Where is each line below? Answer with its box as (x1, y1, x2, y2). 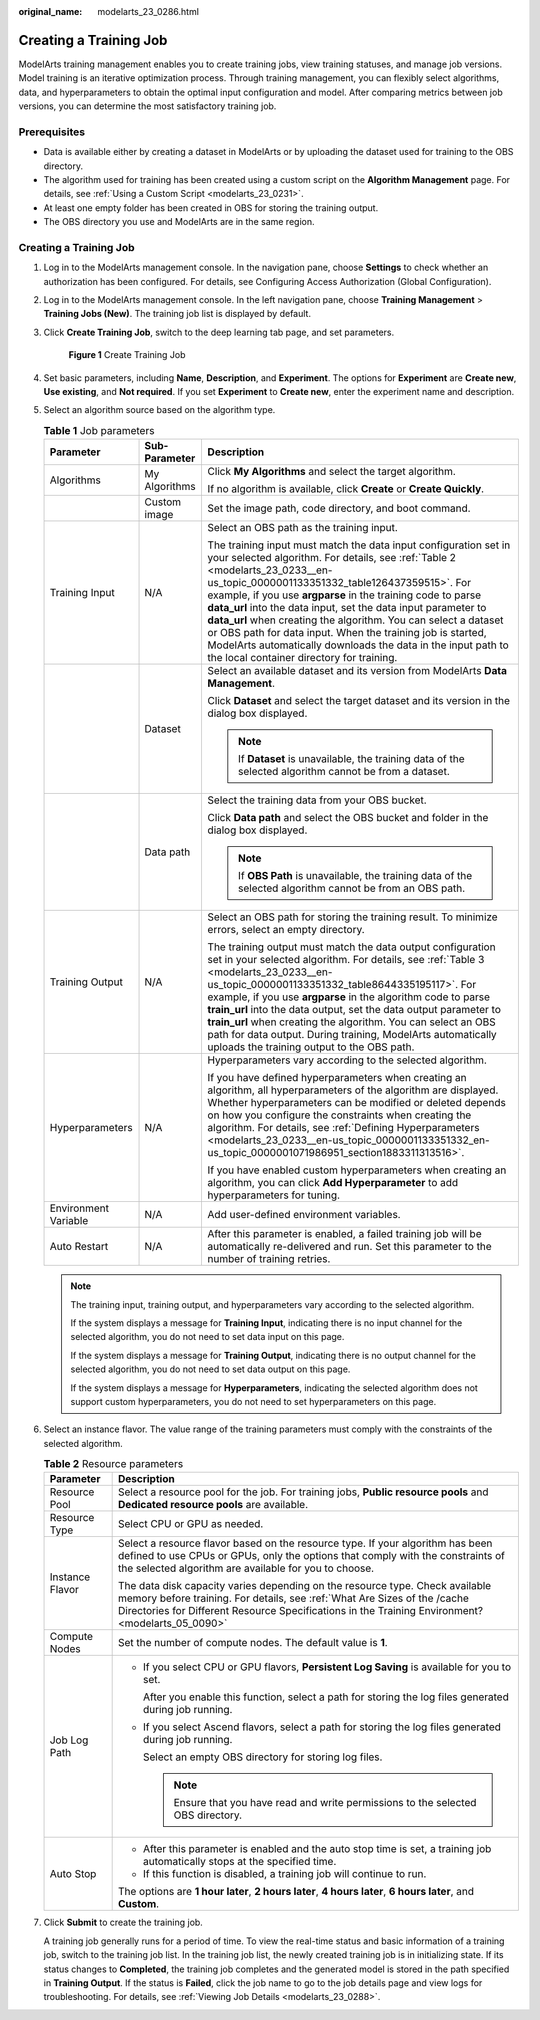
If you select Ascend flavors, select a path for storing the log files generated (142, 1720, 502, 1734)
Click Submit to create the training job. (43, 1916, 204, 1929)
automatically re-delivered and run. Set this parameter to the (207, 1240, 492, 1254)
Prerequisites (18, 125, 85, 139)
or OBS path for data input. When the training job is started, (207, 626, 487, 640)
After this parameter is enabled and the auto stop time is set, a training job (142, 1842, 492, 1856)
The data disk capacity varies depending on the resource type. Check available (117, 1579, 492, 1593)
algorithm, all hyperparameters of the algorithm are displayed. (207, 1083, 499, 1097)
